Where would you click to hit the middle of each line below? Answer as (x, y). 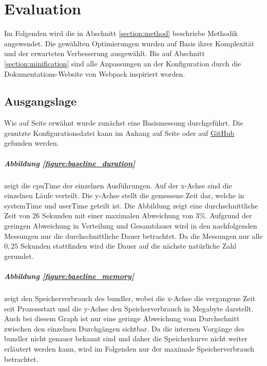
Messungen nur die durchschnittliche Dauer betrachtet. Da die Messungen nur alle (133, 236)
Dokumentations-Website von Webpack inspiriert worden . (95, 73)
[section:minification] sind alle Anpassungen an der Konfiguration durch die (123, 63)
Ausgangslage (40, 101)
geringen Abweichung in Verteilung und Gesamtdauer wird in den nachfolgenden (131, 226)
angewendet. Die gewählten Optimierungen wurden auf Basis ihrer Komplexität (129, 43)
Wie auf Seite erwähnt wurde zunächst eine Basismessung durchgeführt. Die (124, 123)
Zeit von (17, 215)
